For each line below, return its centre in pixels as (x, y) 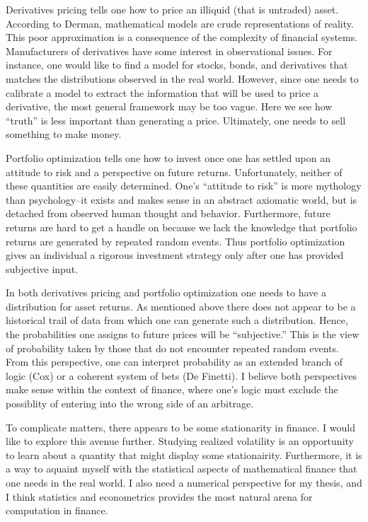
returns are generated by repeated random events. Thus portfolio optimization (176, 241)
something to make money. (64, 134)
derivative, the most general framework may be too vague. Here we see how (169, 106)
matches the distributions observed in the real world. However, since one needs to (182, 78)
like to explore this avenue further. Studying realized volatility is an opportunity (180, 441)
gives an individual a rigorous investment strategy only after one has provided (175, 255)
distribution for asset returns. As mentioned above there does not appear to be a (181, 306)
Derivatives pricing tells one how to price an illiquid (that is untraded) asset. (172, 9)
